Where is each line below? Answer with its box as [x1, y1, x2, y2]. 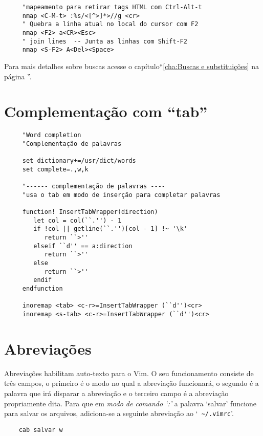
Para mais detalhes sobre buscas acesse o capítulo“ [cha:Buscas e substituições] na [4, 60, 259, 71]
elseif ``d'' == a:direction [33, 242, 133, 250]
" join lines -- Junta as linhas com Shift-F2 [22, 37, 187, 45]
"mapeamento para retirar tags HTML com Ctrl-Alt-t [22, 4, 202, 11]
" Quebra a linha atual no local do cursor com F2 [22, 20, 199, 28]
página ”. [4, 71, 32, 81]
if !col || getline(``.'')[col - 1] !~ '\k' [33, 225, 187, 233]
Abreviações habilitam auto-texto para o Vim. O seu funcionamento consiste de [4, 367, 254, 378]
